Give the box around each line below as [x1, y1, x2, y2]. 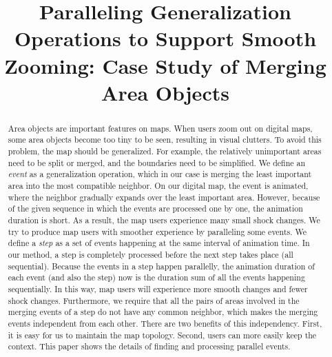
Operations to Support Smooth [14, 24, 317, 52]
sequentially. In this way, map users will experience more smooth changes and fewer [8, 283, 308, 294]
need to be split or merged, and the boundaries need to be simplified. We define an [8, 156, 306, 168]
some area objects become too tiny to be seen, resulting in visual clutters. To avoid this [8, 134, 322, 145]
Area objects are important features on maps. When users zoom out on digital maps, [8, 122, 313, 134]
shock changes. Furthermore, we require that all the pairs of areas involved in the [8, 294, 300, 306]
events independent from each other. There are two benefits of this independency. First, [8, 317, 322, 329]
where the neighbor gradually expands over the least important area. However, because [8, 191, 320, 203]
